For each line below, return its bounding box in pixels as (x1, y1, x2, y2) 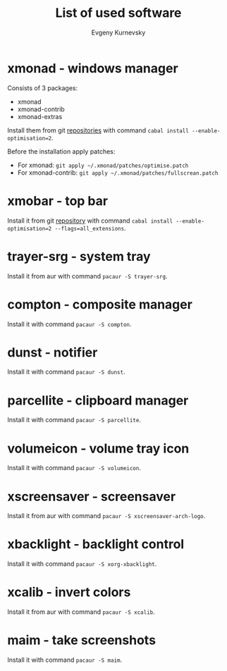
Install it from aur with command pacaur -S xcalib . (7, 608, 155, 616)
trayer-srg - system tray (7, 248, 151, 264)
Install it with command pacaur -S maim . (7, 655, 123, 664)
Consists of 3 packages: (7, 83, 78, 92)
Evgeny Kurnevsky (91, 28, 146, 37)
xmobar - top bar (7, 192, 108, 209)
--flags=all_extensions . (54, 223, 126, 232)
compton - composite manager (7, 296, 192, 312)
